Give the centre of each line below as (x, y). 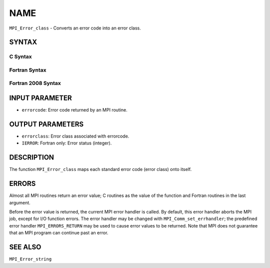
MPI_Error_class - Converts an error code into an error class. (75, 28)
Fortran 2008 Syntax (35, 83)
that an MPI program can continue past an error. (59, 233)
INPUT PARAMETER (40, 98)
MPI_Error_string (30, 259)
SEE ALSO (25, 247)
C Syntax (20, 56)
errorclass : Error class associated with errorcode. (75, 136)
